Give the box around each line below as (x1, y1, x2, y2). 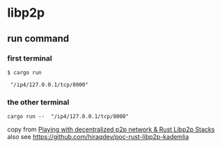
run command (7, 33, 70, 44)
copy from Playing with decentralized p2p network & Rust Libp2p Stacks (7, 125, 215, 133)
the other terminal (7, 97, 70, 107)
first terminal (7, 54, 52, 63)
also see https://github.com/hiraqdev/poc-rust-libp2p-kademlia (7, 133, 189, 141)
